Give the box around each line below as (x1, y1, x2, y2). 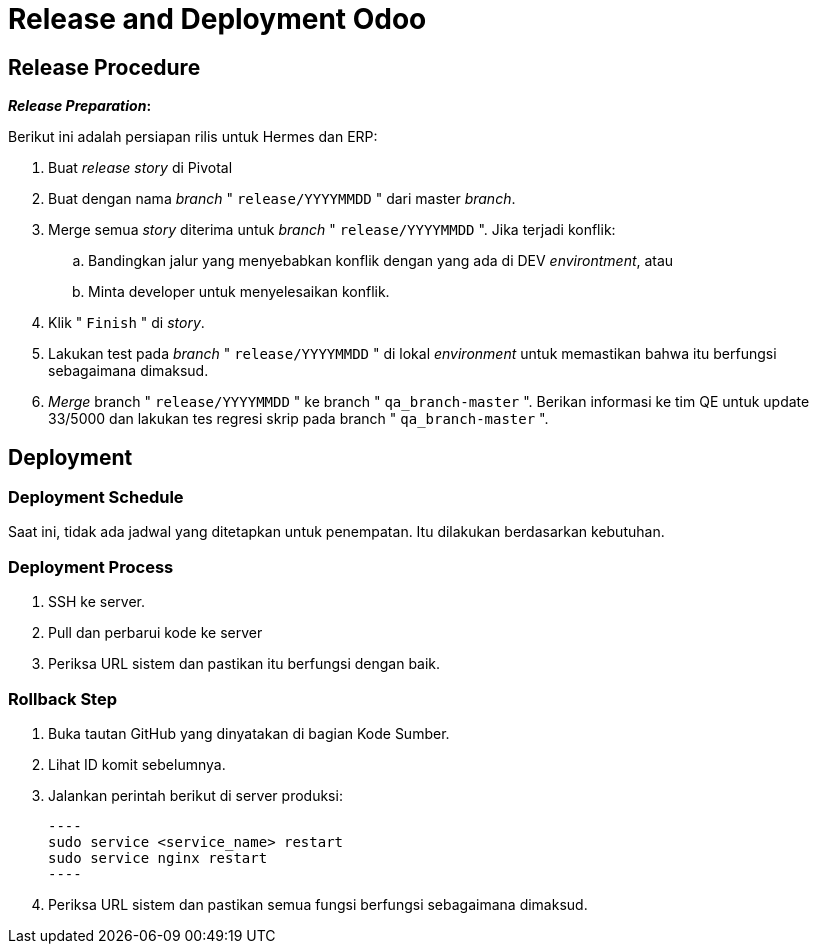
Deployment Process (8, 556, 174, 577)
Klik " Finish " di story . (48, 314, 205, 332)
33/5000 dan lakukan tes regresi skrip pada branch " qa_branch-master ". (48, 410, 549, 428)
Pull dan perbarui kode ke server (48, 624, 263, 642)
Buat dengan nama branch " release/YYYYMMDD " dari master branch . (48, 190, 516, 208)
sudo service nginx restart (48, 849, 268, 866)
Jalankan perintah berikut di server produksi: (48, 786, 343, 804)
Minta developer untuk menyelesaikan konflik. (88, 283, 390, 301)
